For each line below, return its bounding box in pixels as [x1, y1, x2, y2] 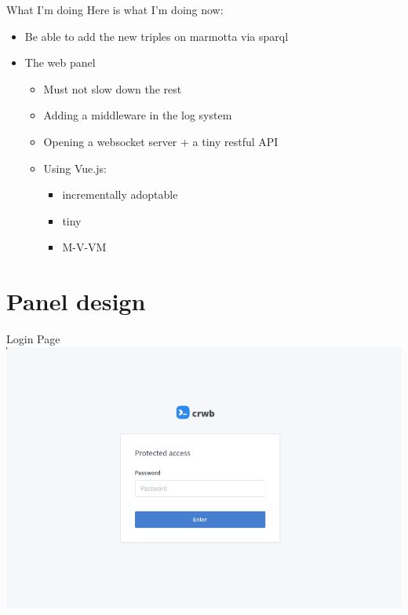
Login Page [6, 331, 60, 347]
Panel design [6, 285, 146, 317]
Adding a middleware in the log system [43, 107, 232, 123]
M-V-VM [62, 239, 107, 255]
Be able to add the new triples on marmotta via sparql [24, 27, 289, 44]
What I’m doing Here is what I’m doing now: [6, 2, 224, 17]
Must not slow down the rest [43, 80, 182, 97]
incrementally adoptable [62, 186, 178, 203]
